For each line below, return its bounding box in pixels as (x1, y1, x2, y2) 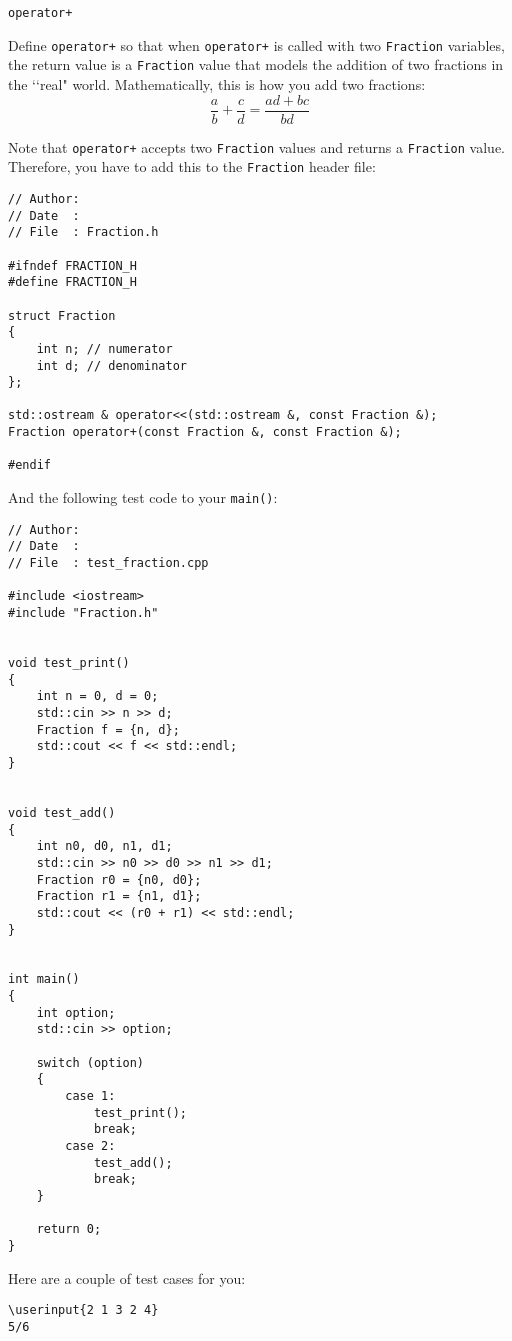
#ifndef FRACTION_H (8, 258, 137, 273)
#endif (8, 458, 51, 473)
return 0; (36, 1222, 102, 1237)
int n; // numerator (36, 341, 173, 356)
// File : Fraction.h (8, 225, 159, 240)
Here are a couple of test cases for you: (8, 1267, 246, 1288)
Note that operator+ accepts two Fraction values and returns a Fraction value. (8, 136, 506, 157)
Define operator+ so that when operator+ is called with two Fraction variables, (8, 34, 505, 55)
